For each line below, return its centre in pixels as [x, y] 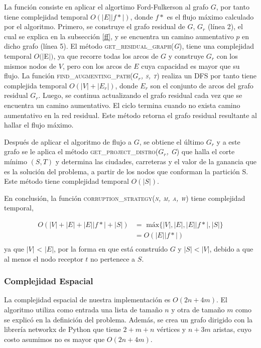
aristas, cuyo [232, 329]
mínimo [16, 161]
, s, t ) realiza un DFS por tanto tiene [199, 76]
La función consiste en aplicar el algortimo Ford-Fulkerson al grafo [106, 7]
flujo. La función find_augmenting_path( [69, 76]
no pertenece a [113, 258]
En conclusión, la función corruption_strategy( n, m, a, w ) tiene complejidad [125, 198]
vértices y [171, 329]
